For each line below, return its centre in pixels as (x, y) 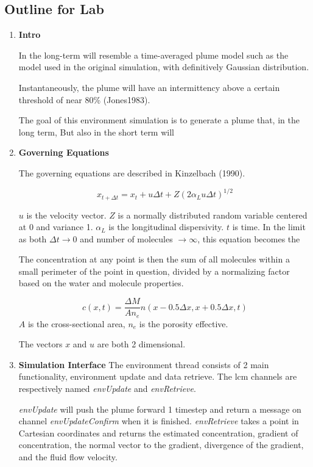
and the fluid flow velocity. (68, 456)
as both (33, 238)
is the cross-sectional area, (76, 323)
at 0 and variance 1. (56, 227)
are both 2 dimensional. (141, 344)
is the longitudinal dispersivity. (166, 227)
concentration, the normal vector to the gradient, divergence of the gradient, (161, 445)
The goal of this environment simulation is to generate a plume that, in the (159, 120)
